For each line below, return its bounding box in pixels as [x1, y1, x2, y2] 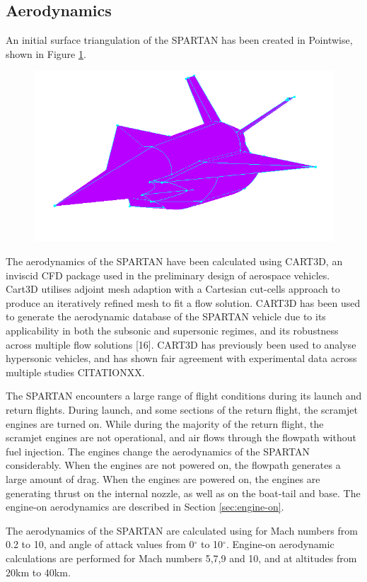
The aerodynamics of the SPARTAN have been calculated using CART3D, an [6, 254, 343, 269]
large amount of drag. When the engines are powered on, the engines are [6, 471, 320, 486]
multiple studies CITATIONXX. [6, 364, 145, 379]
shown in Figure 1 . [6, 46, 86, 61]
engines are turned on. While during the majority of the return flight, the [6, 416, 324, 431]
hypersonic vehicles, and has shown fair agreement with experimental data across [6, 351, 357, 366]
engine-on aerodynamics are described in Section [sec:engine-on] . [6, 499, 284, 514]
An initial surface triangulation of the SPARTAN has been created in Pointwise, [6, 33, 353, 47]
